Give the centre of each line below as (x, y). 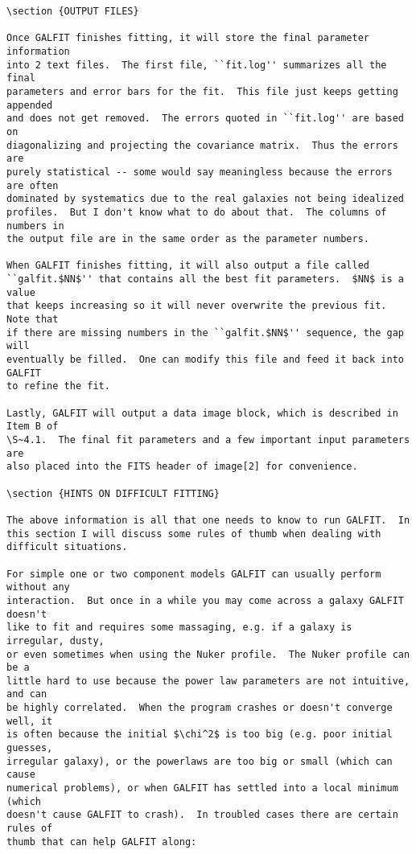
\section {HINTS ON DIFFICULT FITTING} (113, 493)
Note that (33, 320)
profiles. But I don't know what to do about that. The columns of (197, 212)
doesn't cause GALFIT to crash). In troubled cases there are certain (202, 815)
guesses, (30, 748)
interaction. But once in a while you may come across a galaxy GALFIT (205, 600)
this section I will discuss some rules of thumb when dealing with (194, 534)
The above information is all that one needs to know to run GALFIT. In (208, 520)
